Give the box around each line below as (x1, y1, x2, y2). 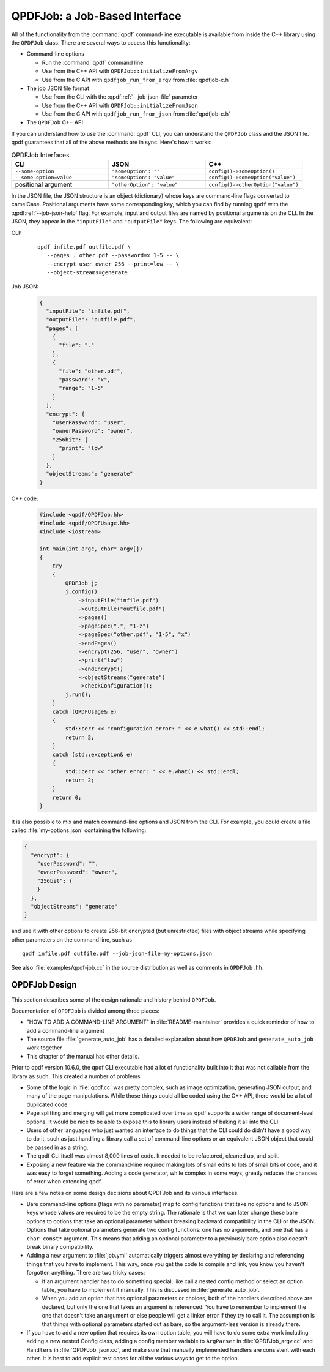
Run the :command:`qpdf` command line (42, 59, 144, 66)
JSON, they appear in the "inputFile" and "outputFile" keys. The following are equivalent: (11, 218, 252, 225)
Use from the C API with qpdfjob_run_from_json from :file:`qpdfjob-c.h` (42, 110, 230, 118)
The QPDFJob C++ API (26, 119, 84, 126)
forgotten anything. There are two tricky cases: (26, 1269, 145, 1276)
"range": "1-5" (59, 384, 105, 392)
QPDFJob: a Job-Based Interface (11, 9, 182, 23)
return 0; (52, 793, 82, 801)
